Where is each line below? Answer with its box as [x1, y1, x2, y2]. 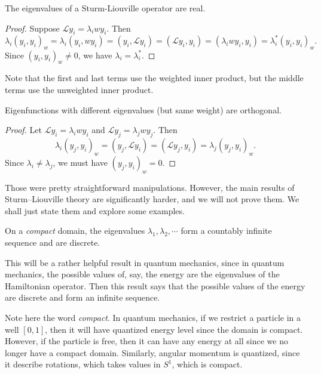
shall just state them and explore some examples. [5, 204, 185, 217]
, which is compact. [172, 358, 243, 370]
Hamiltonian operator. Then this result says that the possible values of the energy [5, 279, 305, 292]
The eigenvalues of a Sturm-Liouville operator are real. [5, 2, 206, 14]
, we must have [53, 156, 108, 168]
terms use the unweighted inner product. [5, 84, 154, 96]
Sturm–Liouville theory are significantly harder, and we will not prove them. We [5, 193, 299, 205]
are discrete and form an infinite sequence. [5, 291, 160, 304]
